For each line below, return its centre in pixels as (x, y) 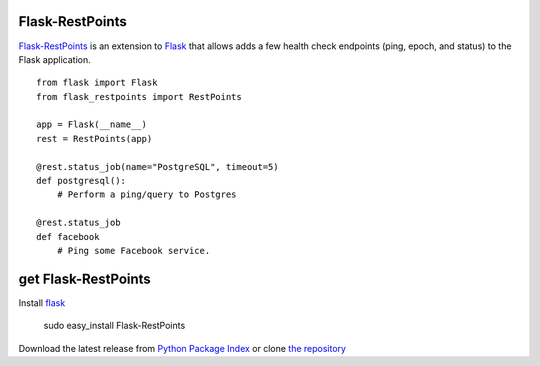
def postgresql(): (81, 181)
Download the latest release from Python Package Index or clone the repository (182, 348)
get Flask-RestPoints (85, 278)
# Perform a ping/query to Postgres (146, 194)
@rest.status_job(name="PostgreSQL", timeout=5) (157, 166)
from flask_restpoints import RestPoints (139, 96)
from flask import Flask (97, 83)
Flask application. (54, 59)
